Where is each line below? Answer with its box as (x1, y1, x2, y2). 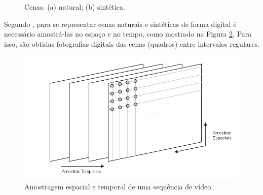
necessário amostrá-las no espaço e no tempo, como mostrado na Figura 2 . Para (4, 28, 252, 39)
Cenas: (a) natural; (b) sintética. (24, 2, 125, 12)
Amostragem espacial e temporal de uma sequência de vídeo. (24, 181, 213, 191)
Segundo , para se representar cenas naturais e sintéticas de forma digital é (4, 18, 237, 29)
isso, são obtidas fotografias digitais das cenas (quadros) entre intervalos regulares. (4, 38, 259, 49)
